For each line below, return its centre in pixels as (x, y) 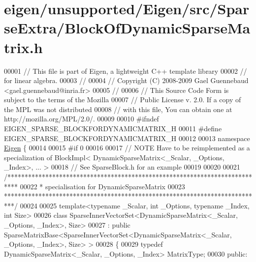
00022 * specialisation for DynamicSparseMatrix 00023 (102, 186)
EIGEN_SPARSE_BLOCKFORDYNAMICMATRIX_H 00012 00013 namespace (127, 138)
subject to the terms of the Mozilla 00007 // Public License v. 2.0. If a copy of (123, 100)
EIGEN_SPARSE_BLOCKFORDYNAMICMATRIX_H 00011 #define (113, 129)
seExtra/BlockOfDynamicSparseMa (127, 28)
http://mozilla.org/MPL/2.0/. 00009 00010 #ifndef (81, 119)
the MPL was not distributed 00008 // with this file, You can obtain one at (118, 109)
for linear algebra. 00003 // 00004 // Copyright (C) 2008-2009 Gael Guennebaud (126, 80)
